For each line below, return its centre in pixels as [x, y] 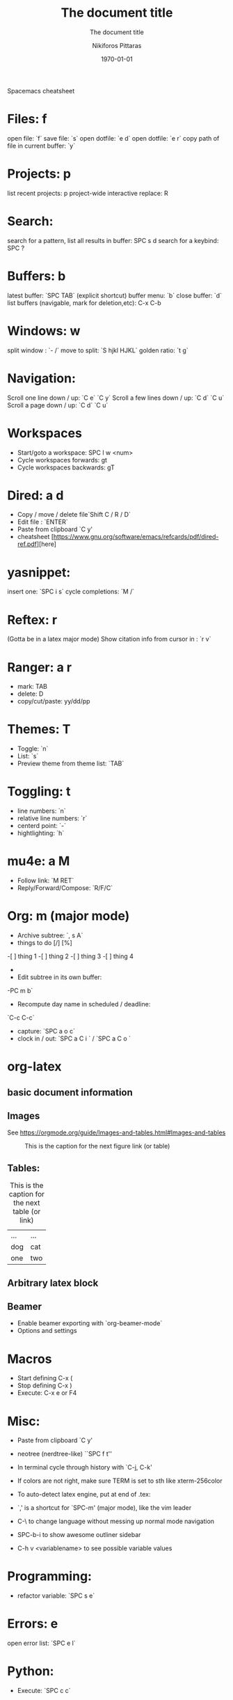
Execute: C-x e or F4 [47, 1393]
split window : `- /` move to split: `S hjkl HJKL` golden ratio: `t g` [98, 350]
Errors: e [33, 1624]
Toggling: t [39, 791]
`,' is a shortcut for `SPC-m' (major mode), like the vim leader [104, 1508]
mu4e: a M [39, 861]
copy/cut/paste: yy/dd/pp [54, 701]
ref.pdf [27, 544]
